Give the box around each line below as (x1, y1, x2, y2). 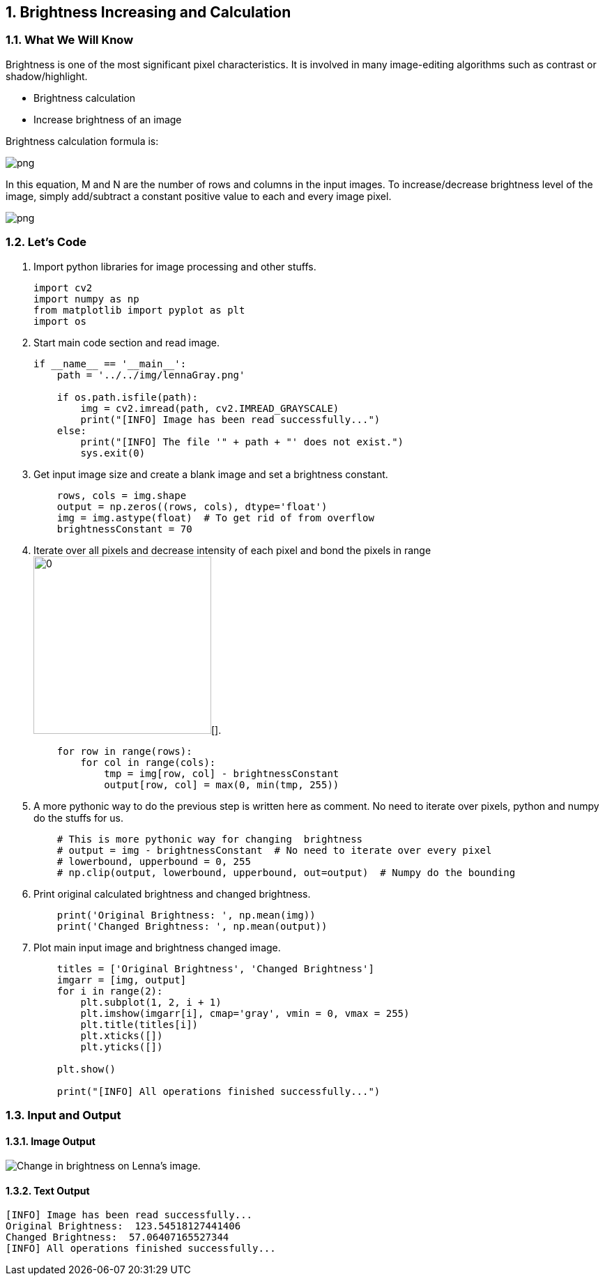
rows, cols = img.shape (56, 489, 187, 501)
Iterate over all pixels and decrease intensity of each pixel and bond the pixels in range (33, 544, 431, 556)
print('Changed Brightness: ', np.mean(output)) (56, 920, 328, 932)
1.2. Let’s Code (6, 235, 87, 250)
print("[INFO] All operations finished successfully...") (56, 1085, 381, 1097)
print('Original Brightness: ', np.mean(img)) (56, 909, 316, 921)
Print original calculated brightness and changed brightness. (33, 887, 311, 900)
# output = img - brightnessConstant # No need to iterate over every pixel (56, 844, 492, 856)
